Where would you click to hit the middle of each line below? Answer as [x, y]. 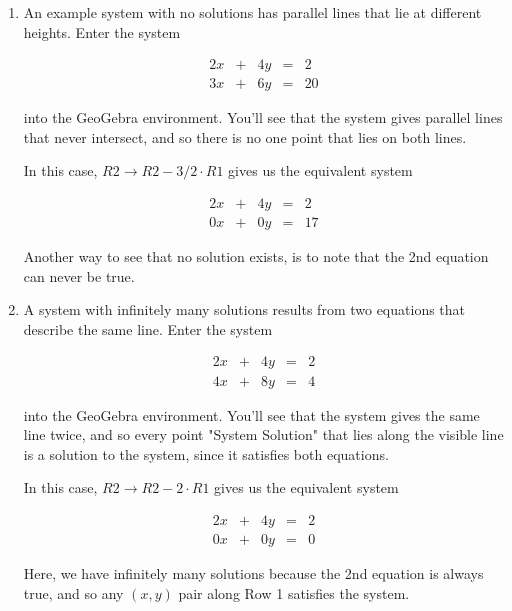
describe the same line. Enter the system [148, 328]
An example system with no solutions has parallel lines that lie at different [252, 12]
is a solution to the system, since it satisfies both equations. [206, 453]
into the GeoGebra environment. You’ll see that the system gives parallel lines [263, 117]
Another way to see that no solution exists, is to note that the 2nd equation [256, 256]
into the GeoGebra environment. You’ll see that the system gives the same [251, 414]
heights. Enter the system [102, 31]
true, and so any [73, 592]
